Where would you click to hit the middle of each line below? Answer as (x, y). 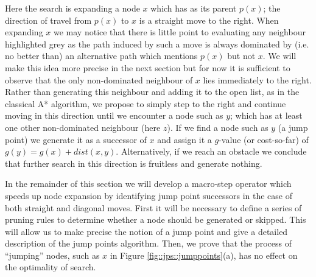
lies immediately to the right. (257, 79)
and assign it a (184, 139)
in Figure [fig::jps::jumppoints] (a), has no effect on (204, 255)
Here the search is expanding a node (72, 8)
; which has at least (266, 115)
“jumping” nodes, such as (52, 255)
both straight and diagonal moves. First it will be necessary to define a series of (153, 207)
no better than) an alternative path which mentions (101, 56)
